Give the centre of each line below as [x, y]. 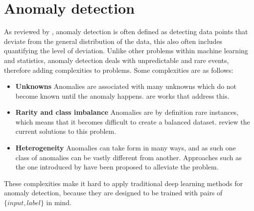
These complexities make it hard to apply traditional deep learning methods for [124, 183]
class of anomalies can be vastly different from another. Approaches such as [128, 157]
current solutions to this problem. [66, 131]
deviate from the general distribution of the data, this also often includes [113, 41]
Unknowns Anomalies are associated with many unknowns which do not [126, 86]
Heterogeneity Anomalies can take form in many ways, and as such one [126, 148]
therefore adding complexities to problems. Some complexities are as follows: [119, 70]
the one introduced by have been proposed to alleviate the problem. [117, 167]
